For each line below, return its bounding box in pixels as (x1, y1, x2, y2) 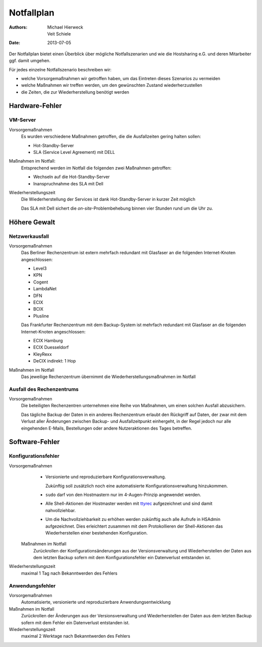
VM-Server (9, 116, 36, 123)
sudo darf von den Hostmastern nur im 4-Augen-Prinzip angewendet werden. (45, 492, 201, 498)
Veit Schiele (47, 31, 71, 36)
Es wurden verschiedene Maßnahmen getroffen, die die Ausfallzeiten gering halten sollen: (21, 133, 201, 139)
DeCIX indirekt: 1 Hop (33, 358, 76, 364)
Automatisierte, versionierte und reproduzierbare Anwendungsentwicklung (21, 599, 171, 605)
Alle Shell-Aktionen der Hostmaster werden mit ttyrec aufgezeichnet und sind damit (45, 500, 213, 507)
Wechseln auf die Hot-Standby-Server (33, 174, 110, 180)
